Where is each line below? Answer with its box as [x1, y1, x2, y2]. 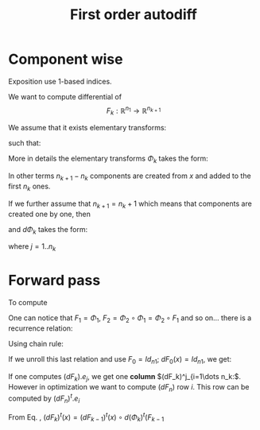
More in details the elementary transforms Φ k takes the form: [8, 153, 208, 165]
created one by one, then [8, 209, 91, 219]
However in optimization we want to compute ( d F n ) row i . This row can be [8, 382, 250, 393]
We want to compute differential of [8, 91, 122, 101]
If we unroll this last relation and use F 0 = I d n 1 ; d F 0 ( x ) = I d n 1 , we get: [8, 354, 232, 366]
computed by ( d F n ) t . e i [8, 392, 80, 405]
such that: [8, 138, 41, 148]
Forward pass [8, 272, 101, 289]
